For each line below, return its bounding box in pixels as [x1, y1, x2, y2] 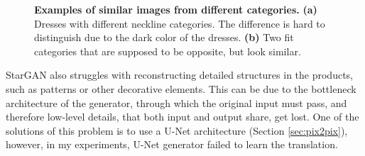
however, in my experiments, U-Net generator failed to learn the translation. [6, 137, 338, 152]
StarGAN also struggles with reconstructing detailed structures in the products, [6, 67, 353, 82]
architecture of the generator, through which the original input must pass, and [6, 95, 347, 110]
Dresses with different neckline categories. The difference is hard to [34, 16, 325, 30]
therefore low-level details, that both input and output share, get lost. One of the [6, 109, 359, 124]
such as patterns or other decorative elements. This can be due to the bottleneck [6, 81, 356, 96]
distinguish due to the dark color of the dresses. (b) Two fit [34, 30, 294, 45]
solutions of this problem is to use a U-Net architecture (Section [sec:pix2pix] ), [6, 123, 348, 138]
